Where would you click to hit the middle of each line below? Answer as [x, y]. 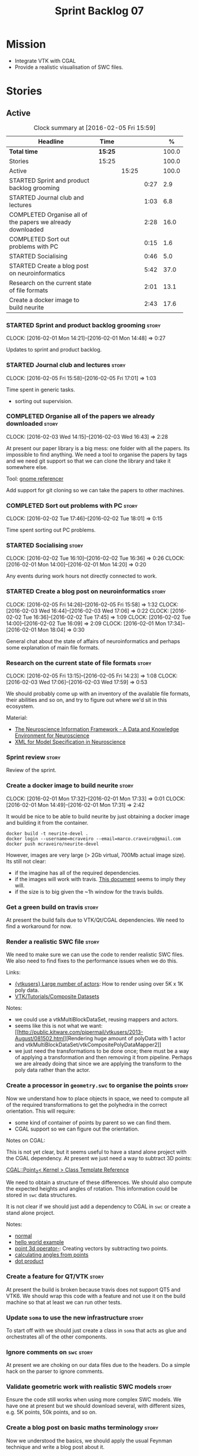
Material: [17, 718]
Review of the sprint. [31, 770]
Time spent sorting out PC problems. [51, 530]
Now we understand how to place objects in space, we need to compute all [98, 1098]
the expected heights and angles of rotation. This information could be [92, 1189]
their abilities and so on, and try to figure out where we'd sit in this [87, 700]
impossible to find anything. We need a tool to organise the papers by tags [97, 454]
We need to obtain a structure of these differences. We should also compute [99, 1182]
